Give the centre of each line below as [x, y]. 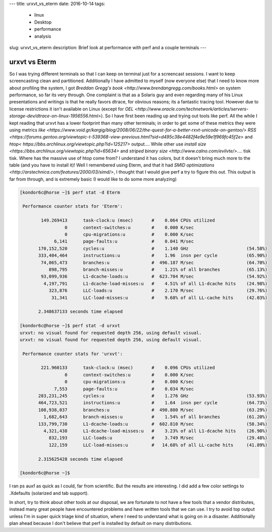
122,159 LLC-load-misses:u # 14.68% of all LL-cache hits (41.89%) [158, 445]
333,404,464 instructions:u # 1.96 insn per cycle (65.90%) [153, 255]
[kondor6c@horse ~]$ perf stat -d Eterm [70, 192]
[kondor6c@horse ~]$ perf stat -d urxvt [70, 326]
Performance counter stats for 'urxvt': [73, 354]
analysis [43, 36]
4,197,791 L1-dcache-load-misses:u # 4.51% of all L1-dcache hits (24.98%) [155, 284]
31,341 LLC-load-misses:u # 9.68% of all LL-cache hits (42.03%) [159, 298]
